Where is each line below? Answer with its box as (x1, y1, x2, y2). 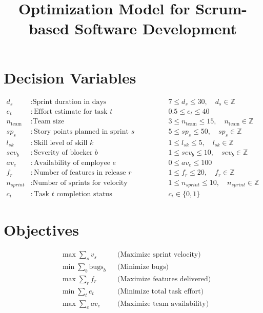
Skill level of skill (34, 139, 88, 147)
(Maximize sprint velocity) (117, 251, 201, 259)
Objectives (4, 219, 79, 240)
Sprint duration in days (32, 98, 107, 106)
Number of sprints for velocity (32, 179, 128, 186)
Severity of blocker (34, 149, 93, 157)
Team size (32, 118, 65, 126)
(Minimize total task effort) (117, 287, 204, 295)
